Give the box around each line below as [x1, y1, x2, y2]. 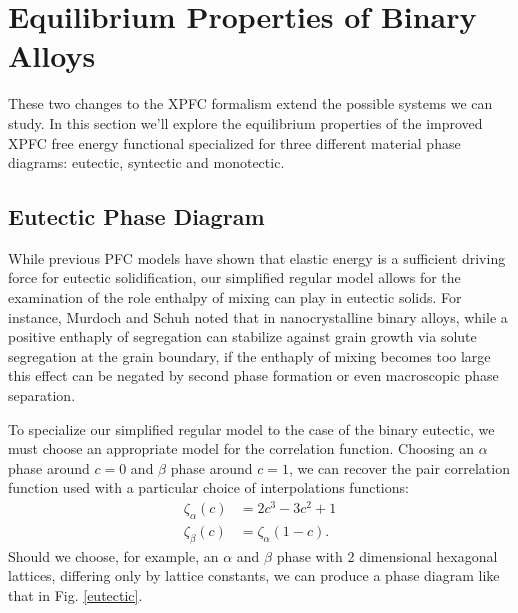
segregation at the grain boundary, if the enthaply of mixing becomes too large [8, 345, 491, 366]
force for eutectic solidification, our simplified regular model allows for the [8, 267, 461, 288]
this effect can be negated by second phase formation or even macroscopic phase [8, 365, 499, 386]
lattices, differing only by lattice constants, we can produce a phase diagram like [8, 565, 500, 586]
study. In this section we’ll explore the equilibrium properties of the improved [8, 112, 483, 133]
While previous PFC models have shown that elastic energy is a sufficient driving [8, 247, 506, 268]
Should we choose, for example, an [8, 545, 219, 566]
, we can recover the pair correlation [288, 457, 510, 478]
